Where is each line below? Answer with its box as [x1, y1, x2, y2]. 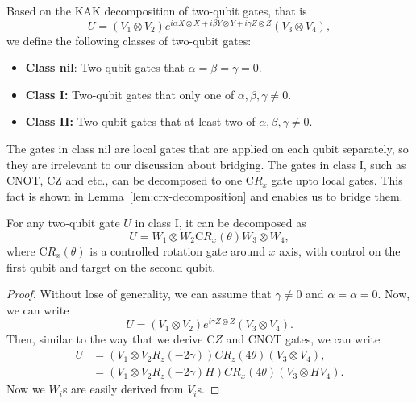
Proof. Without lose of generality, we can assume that [6, 285, 272, 302]
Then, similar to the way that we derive [6, 330, 203, 347]
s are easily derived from [62, 380, 184, 397]
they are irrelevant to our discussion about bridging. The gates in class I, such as [6, 156, 406, 172]
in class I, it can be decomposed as [135, 214, 306, 231]
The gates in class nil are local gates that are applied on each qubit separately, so [6, 140, 409, 157]
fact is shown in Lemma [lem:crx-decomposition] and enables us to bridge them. [6, 187, 403, 204]
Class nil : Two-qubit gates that [25, 59, 185, 76]
